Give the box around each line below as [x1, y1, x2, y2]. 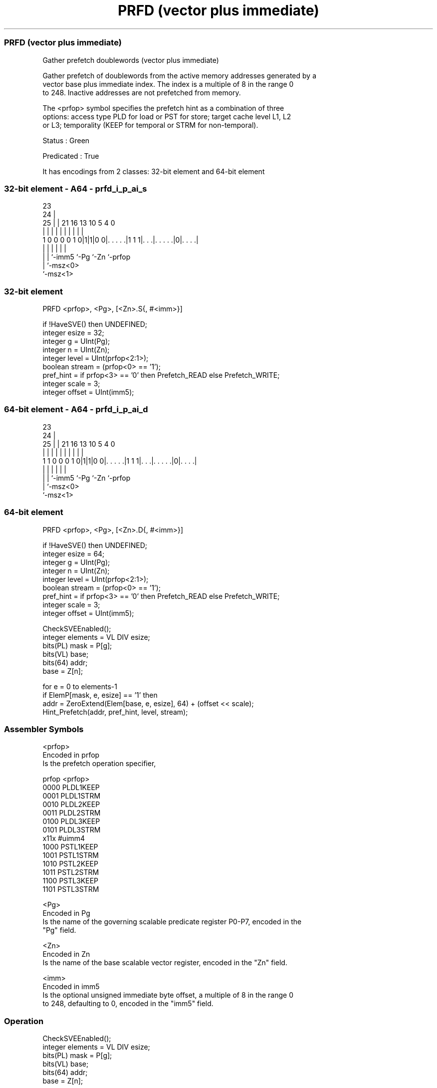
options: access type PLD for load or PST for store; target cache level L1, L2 [42, 112, 291, 121]
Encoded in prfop [42, 751, 100, 760]
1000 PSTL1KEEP [42, 842, 98, 851]
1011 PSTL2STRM [42, 868, 99, 877]
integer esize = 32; [42, 328, 104, 337]
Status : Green [42, 136, 90, 145]
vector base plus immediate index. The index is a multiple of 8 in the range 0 [42, 79, 294, 88]
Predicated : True [42, 151, 99, 160]
